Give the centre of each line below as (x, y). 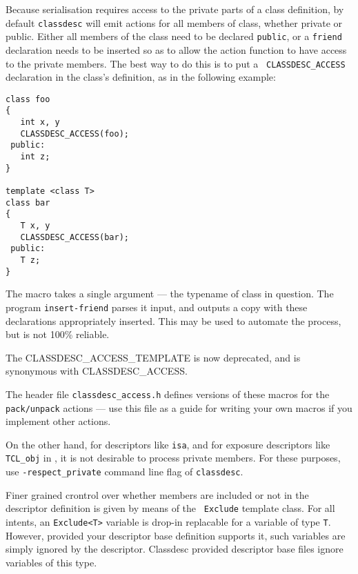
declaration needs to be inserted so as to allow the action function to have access (176, 49)
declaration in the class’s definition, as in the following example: (141, 77)
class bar (28, 202)
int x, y (40, 122)
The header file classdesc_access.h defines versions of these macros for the (168, 394)
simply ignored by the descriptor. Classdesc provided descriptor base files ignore (175, 549)
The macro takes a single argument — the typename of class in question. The (170, 294)
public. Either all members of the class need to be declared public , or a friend (174, 36)
